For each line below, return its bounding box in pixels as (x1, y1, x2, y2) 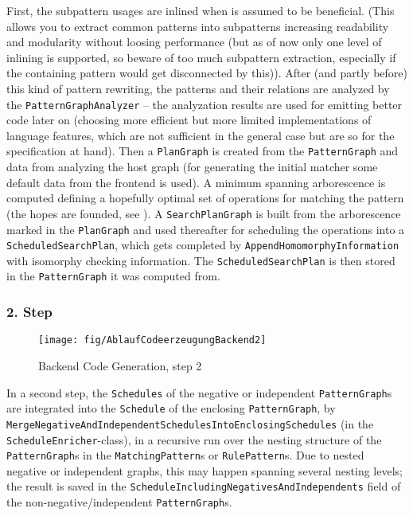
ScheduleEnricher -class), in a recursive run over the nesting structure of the (6, 431, 382, 448)
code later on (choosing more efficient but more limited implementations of (6, 111, 372, 128)
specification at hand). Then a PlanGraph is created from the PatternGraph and (6, 143, 399, 159)
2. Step (6, 302, 53, 322)
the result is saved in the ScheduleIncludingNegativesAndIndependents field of (6, 478, 401, 494)
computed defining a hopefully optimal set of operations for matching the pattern (6, 190, 404, 206)
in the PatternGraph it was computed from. (6, 268, 220, 284)
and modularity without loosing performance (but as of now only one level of (6, 33, 382, 50)
